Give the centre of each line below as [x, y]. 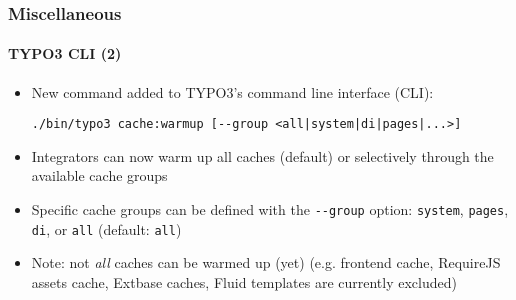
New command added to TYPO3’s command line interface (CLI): [232, 91]
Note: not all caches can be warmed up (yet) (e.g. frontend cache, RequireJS [266, 262]
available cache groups [99, 175]
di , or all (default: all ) [106, 228]
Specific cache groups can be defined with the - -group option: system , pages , [270, 209]
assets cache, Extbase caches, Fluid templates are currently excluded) [244, 281]
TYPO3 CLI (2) [65, 53]
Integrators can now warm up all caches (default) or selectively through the [262, 155]
